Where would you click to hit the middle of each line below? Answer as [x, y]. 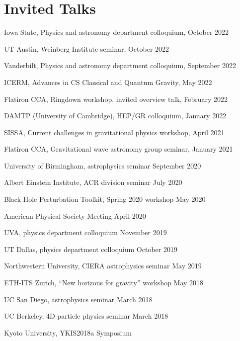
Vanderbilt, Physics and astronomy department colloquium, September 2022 [120, 65]
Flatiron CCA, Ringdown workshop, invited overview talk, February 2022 [116, 99]
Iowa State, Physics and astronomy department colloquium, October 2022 [117, 32]
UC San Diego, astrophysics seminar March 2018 [78, 299]
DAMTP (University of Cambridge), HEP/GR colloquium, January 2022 [115, 116]
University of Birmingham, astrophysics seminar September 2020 [103, 165]
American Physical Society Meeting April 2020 [75, 215]
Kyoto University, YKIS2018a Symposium [68, 332]
